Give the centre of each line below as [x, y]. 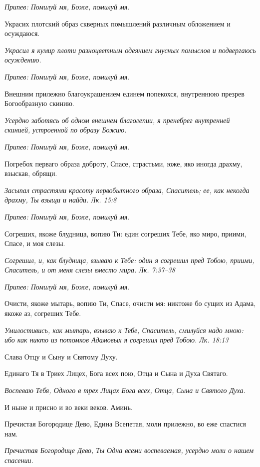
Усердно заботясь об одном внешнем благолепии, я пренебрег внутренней [117, 120]
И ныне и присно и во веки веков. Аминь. [69, 407]
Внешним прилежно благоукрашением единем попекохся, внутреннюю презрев [125, 93]
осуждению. [23, 60]
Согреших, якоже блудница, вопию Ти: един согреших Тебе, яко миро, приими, [126, 233]
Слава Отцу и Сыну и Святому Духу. [61, 356]
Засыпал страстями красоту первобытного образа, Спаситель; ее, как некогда [127, 190]
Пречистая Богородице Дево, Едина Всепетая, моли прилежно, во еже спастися [125, 424]
